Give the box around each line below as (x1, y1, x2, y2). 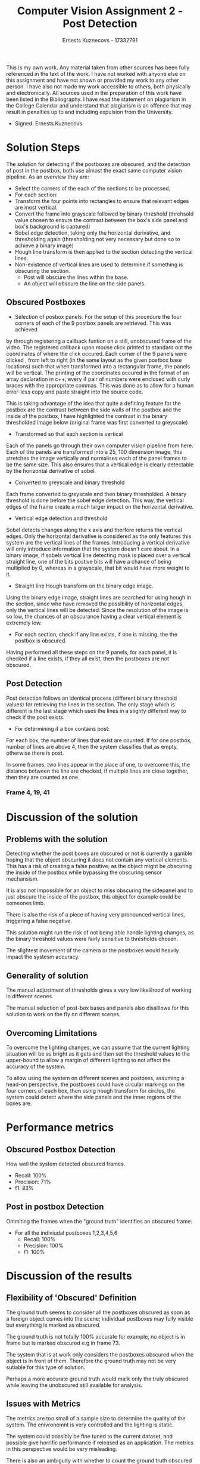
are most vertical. (14, 204, 58, 211)
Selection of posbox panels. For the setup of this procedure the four (14, 313, 182, 320)
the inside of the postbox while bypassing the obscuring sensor (6, 869, 162, 876)
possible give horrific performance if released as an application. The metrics (6, 1439, 194, 1446)
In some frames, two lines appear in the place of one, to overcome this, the (6, 761, 190, 768)
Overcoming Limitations (6, 1028, 97, 1038)
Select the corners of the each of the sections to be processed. (14, 184, 171, 192)
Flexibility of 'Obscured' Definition (6, 1293, 137, 1303)
